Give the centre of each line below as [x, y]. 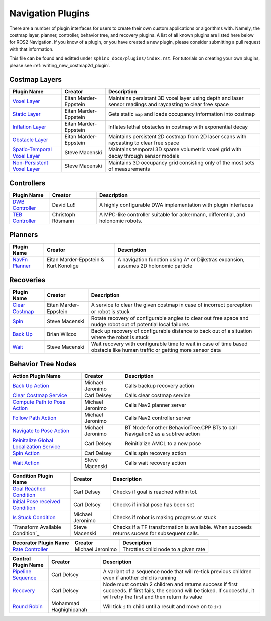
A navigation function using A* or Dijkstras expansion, [181, 260]
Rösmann [63, 221]
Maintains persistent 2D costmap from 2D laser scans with [177, 137]
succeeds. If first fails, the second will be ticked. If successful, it [179, 591]
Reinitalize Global [33, 440]
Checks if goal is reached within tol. [155, 492]
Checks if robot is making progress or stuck [165, 518]
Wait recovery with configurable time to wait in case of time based [169, 344]
